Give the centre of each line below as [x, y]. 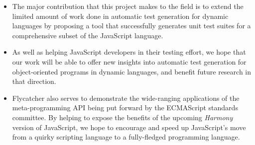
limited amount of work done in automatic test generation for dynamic [120, 16]
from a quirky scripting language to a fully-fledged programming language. [126, 137]
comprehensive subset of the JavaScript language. [88, 35]
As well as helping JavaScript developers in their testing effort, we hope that [129, 52]
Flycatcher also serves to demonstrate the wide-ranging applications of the [126, 98]
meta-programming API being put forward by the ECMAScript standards [125, 108]
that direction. [34, 81]
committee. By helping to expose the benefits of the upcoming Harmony [123, 117]
